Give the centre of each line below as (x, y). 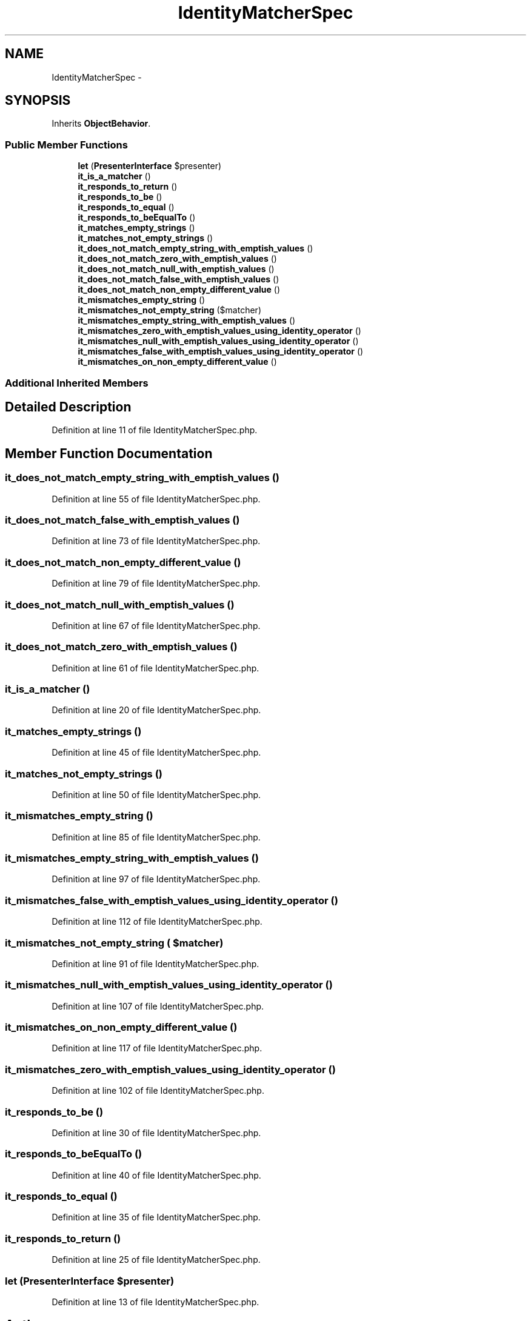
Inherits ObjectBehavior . (101, 124)
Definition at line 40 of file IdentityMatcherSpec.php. (156, 1175)
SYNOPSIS (38, 101)
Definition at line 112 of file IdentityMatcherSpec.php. (157, 922)
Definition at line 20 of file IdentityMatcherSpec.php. (156, 710)
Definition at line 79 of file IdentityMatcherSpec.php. (156, 584)
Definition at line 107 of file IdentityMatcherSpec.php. (158, 1006)
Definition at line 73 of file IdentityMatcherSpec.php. (156, 541)
